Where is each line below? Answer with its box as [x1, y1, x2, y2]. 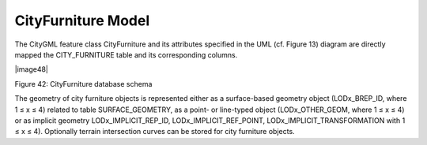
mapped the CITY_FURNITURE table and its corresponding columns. [14, 50, 238, 59]
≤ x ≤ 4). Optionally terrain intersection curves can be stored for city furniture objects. [14, 127, 296, 136]
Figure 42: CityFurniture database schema [14, 79, 153, 88]
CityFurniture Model [14, 12, 150, 29]
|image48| [14, 65, 49, 74]
